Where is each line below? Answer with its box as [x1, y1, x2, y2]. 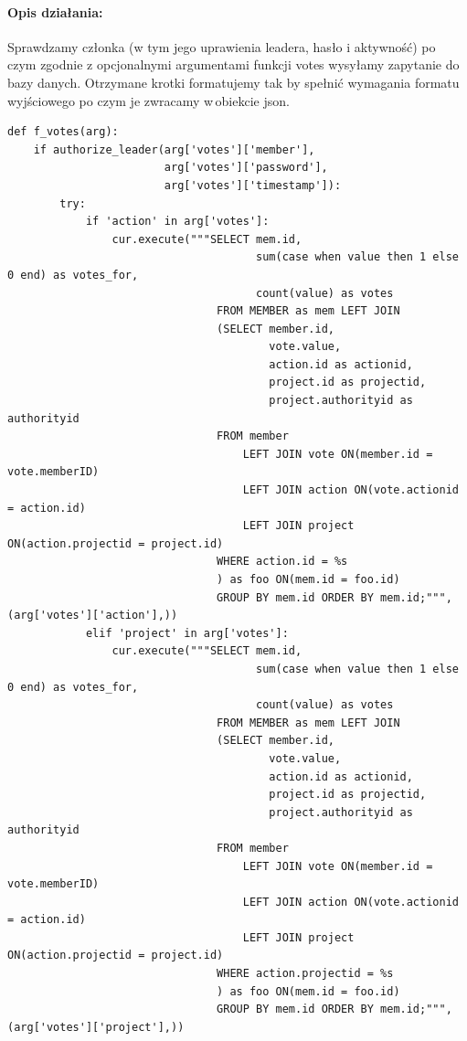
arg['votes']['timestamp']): [164, 178, 342, 192]
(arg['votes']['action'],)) [7, 609, 178, 622]
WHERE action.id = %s [217, 555, 348, 568]
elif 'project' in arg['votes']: [85, 626, 289, 640]
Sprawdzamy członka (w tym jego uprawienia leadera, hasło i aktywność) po [7, 37, 436, 56]
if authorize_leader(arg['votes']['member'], [33, 143, 315, 156]
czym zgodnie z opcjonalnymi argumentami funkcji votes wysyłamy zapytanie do [7, 55, 460, 74]
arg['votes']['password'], [164, 161, 328, 175]
